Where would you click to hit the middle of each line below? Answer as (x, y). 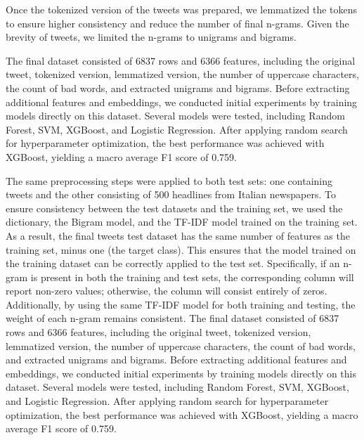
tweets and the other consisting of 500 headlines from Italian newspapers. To (171, 194)
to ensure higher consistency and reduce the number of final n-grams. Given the (177, 23)
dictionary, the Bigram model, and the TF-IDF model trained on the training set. (182, 222)
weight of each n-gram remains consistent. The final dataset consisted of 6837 (173, 318)
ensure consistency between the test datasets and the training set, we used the (174, 208)
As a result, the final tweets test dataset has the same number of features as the (178, 235)
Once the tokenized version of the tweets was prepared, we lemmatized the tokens (182, 9)
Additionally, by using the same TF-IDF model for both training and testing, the (181, 304)
